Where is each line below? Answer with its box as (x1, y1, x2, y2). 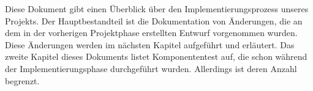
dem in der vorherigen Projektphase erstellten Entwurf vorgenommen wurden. (5, 26, 298, 39)
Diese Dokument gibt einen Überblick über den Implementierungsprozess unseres (5, 2, 309, 15)
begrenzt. (5, 74, 40, 87)
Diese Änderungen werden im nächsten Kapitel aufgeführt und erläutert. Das (5, 38, 295, 51)
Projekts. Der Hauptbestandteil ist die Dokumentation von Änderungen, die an (5, 14, 303, 27)
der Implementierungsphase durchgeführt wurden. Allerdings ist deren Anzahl (5, 62, 297, 75)
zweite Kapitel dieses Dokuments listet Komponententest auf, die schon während (5, 50, 307, 63)
